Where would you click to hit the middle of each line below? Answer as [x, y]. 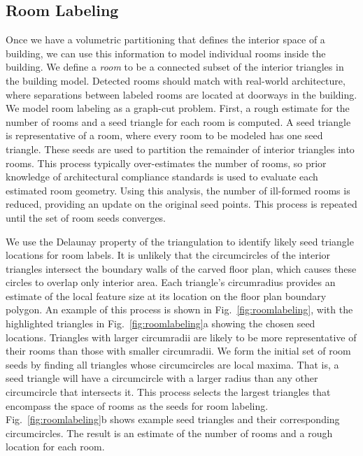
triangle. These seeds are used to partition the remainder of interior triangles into [180, 149]
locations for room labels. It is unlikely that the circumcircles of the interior [168, 255]
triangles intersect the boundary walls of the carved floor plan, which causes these [181, 268]
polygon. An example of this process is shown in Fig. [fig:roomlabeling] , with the [179, 309]
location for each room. [55, 447]
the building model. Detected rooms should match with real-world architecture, [176, 80]
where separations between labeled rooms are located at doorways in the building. [181, 94]
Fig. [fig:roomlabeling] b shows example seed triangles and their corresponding [173, 419]
